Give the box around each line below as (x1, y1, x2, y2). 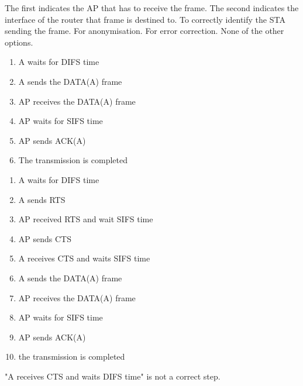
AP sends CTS (18, 232, 71, 244)
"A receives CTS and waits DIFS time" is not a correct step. (5, 370, 221, 382)
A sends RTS (18, 193, 66, 205)
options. (5, 36, 33, 48)
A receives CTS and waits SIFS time (18, 252, 150, 264)
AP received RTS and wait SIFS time (18, 213, 153, 225)
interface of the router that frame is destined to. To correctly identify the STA (5, 13, 285, 25)
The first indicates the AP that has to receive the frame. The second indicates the (5, 2, 299, 13)
